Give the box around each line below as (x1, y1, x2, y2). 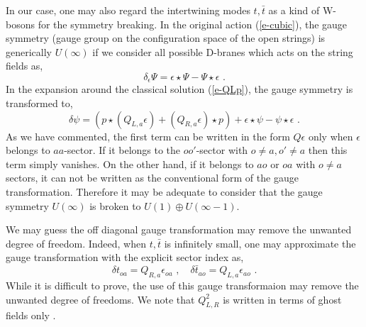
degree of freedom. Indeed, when (6, 235, 147, 250)
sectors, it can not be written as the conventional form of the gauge (6, 170, 299, 185)
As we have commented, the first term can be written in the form (6, 128, 290, 143)
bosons (6, 16, 35, 31)
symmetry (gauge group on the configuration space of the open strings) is (6, 31, 326, 45)
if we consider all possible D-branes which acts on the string (92, 44, 353, 59)
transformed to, (6, 96, 73, 111)
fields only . (6, 308, 56, 323)
